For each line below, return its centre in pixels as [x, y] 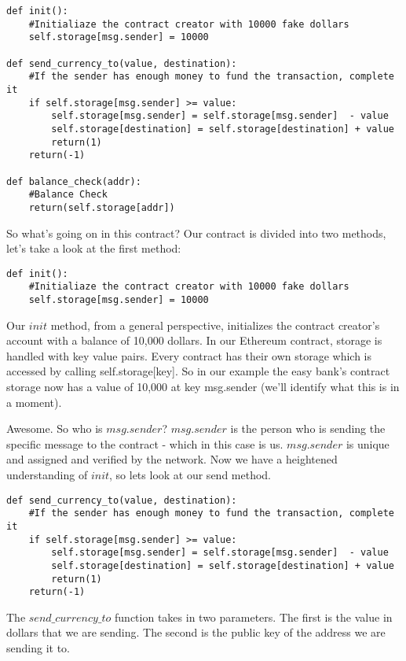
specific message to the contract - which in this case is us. [145, 443]
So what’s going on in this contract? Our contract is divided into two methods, [196, 233]
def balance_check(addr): [74, 181]
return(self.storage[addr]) [102, 207]
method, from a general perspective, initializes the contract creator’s [215, 325]
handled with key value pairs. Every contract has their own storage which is [189, 355]
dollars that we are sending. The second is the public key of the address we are [196, 632]
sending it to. [38, 648]
